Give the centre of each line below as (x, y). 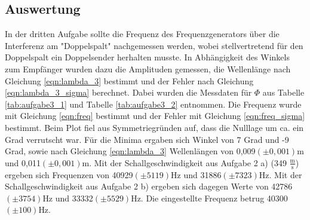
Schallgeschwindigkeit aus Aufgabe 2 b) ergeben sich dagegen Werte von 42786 (149, 186)
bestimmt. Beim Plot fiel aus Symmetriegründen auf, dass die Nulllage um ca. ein (154, 127)
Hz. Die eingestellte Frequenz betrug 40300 (209, 198)
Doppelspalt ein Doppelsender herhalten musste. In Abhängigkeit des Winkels (147, 57)
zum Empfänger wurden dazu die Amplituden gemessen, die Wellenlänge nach (148, 68)
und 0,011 (23, 162)
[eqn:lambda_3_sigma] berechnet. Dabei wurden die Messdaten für (128, 92)
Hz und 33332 (68, 198)
